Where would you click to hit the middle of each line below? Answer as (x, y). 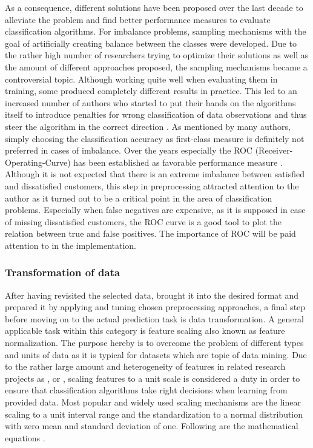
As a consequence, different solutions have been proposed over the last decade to (154, 7)
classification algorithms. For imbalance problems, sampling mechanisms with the (156, 31)
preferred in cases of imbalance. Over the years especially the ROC (129, 150)
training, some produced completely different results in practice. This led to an (151, 91)
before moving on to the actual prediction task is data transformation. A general (154, 318)
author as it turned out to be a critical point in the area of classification (139, 198)
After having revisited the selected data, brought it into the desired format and (152, 295)
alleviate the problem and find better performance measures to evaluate (138, 19)
